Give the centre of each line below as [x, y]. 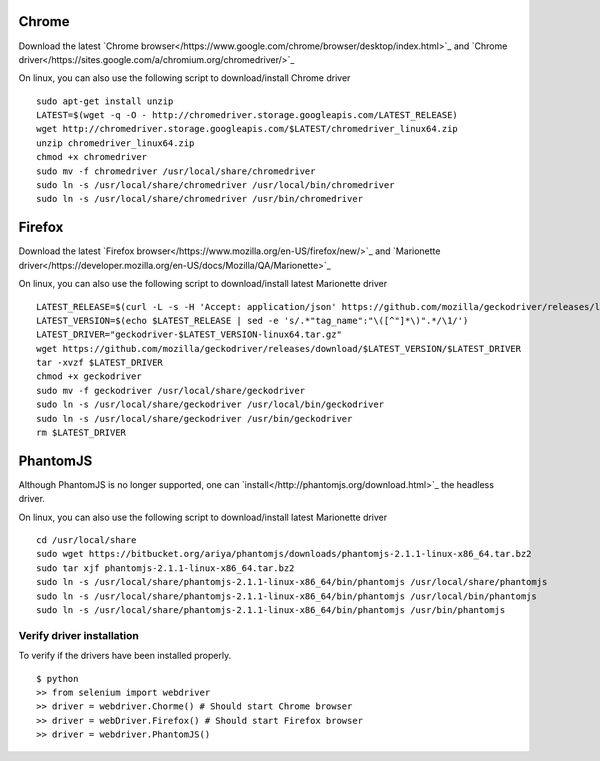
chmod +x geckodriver [89, 376]
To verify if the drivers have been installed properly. [125, 656]
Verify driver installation [78, 635]
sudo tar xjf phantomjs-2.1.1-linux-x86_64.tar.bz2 [165, 568]
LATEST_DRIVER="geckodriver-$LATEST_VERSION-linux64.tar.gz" [189, 334]
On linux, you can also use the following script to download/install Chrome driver [184, 78]
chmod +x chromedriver [92, 157]
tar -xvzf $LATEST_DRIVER [100, 363]
